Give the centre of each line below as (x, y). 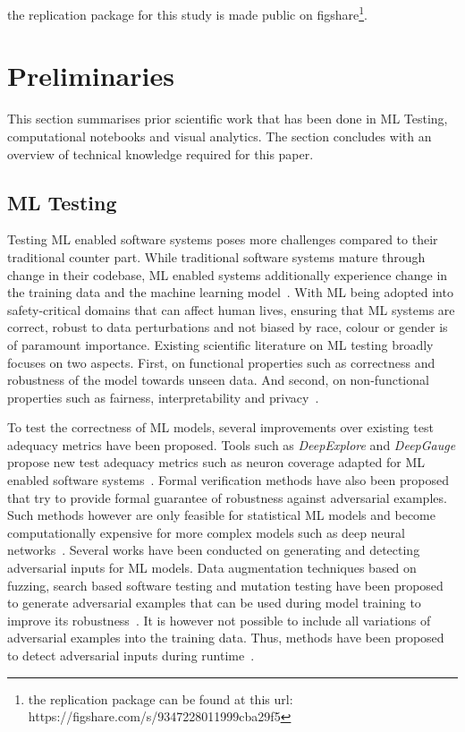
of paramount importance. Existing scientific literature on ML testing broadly (220, 344)
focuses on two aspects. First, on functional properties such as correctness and (221, 362)
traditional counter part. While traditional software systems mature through (216, 256)
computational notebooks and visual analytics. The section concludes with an (220, 136)
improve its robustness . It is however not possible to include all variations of (219, 620)
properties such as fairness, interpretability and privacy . (163, 397)
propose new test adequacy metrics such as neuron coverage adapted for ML (216, 462)
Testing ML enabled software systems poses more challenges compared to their (223, 239)
